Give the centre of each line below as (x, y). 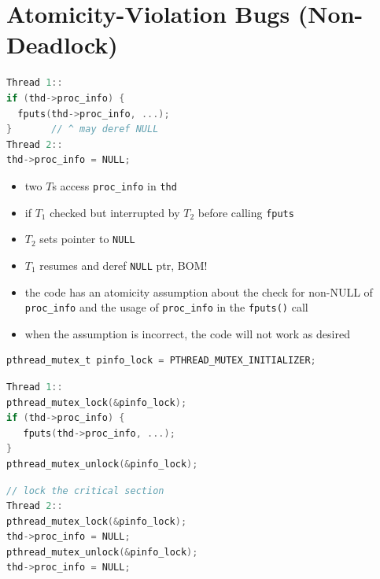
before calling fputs (246, 212)
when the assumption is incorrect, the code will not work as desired (187, 333)
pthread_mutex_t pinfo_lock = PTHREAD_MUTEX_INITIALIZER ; (161, 361)
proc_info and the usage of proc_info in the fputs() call (166, 307)
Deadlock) (62, 44)
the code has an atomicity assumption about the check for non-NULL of (199, 291)
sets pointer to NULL (87, 239)
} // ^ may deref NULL (83, 129)
